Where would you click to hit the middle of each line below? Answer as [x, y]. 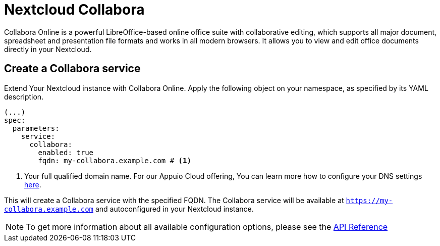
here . [33, 184]
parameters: [36, 128]
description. [24, 96]
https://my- [369, 200]
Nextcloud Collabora [74, 10]
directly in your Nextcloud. [48, 49]
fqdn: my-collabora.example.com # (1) [115, 160]
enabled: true [66, 152]
